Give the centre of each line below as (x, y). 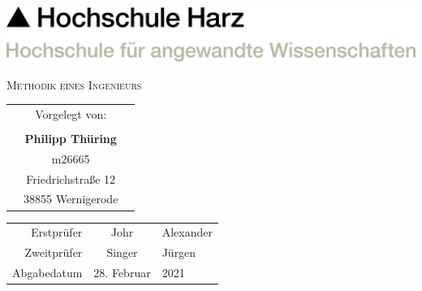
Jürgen (179, 252)
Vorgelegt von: (71, 113)
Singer (122, 252)
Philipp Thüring (71, 138)
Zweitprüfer (54, 252)
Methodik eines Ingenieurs (74, 84)
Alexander (187, 232)
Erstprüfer (57, 232)
